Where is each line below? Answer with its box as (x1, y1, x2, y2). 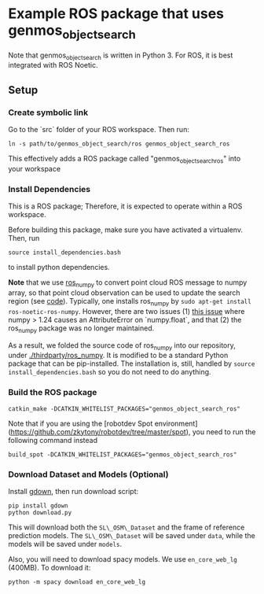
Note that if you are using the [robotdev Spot (8, 419, 153, 428)
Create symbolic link (8, 107, 89, 118)
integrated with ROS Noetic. (8, 61, 98, 70)
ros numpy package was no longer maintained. (8, 323, 155, 334)
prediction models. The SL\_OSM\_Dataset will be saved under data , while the (8, 530, 255, 540)
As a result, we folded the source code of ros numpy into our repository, (8, 340, 236, 352)
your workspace (8, 164, 61, 173)
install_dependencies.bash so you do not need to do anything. (8, 367, 211, 377)
